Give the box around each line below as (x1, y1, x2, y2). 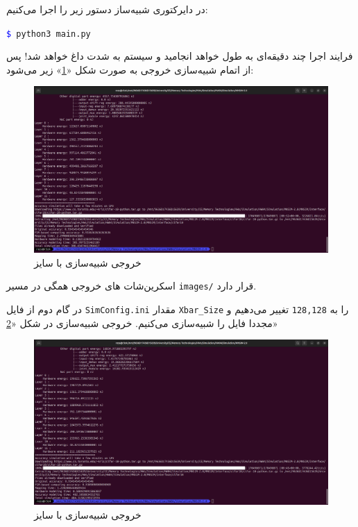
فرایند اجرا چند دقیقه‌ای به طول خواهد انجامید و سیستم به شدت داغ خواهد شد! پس (6, 49, 353, 63)
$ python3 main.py (6, 28, 91, 39)
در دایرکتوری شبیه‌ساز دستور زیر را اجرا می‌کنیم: (6, 2, 208, 16)
